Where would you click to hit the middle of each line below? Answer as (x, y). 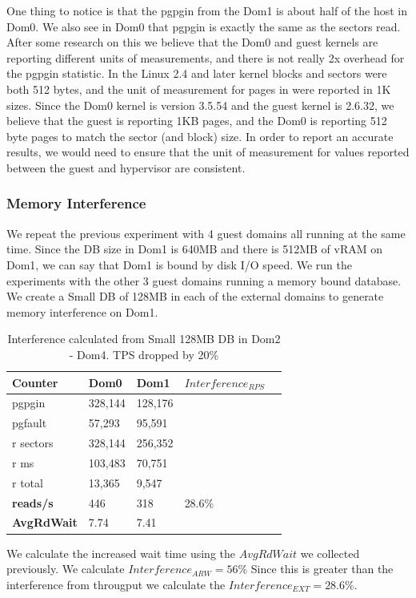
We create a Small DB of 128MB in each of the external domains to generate (195, 296)
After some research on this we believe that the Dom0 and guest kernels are (192, 42)
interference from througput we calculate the (116, 584)
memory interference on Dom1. (82, 311)
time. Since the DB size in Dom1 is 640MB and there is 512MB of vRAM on (194, 249)
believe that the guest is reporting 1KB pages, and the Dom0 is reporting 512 (197, 121)
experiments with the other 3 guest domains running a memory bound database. (204, 280)
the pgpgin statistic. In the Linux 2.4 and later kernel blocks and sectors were (197, 73)
